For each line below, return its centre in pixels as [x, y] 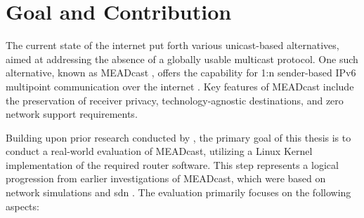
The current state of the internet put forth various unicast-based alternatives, [173, 45]
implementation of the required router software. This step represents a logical [172, 164]
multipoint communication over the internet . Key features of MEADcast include [180, 86]
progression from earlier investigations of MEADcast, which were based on [166, 178]
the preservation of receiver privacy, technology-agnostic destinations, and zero [175, 100]
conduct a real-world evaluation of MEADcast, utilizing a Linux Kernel [159, 151]
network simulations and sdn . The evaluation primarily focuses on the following [178, 192]
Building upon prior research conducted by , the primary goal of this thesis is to [178, 137]
